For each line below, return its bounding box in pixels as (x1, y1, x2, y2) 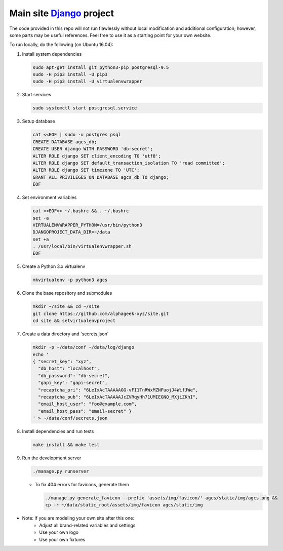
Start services (22, 92, 52, 98)
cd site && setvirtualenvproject (32, 318, 116, 324)
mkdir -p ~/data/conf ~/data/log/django (32, 344, 134, 350)
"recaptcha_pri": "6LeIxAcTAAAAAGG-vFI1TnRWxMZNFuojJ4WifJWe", (38, 387, 198, 392)
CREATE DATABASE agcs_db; (32, 139, 97, 144)
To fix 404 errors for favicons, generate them (34, 481, 129, 487)
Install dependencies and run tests (22, 428, 94, 435)
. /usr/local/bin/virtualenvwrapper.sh (32, 244, 132, 249)
